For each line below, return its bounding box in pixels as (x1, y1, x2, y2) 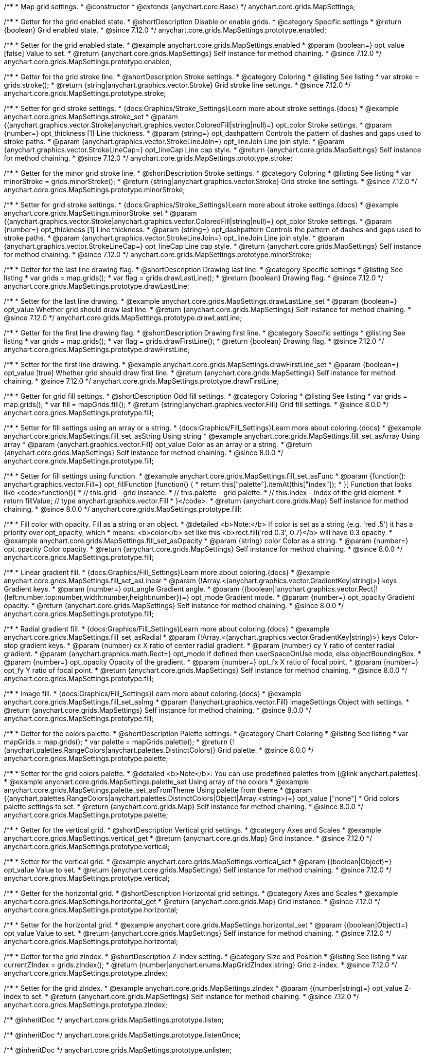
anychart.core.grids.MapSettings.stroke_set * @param (4, 112, 178, 121)
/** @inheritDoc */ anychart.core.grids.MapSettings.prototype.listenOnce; (4, 1031, 241, 1039)
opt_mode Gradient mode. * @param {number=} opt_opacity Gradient (191, 593, 415, 601)
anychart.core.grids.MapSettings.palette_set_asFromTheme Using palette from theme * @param (4, 786, 312, 794)
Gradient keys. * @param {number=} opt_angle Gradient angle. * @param (4, 585, 240, 593)
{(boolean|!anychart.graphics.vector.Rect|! (241, 585, 377, 593)
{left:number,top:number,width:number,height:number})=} (4, 593, 190, 601)
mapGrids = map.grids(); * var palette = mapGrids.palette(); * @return (4, 738, 228, 746)
